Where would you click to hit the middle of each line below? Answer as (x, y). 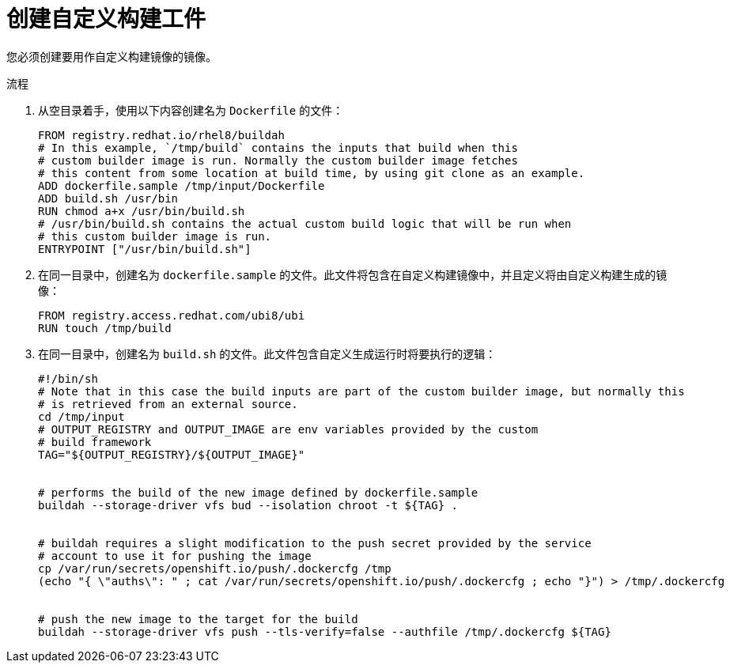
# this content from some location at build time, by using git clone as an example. (312, 173)
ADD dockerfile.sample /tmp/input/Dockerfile (182, 185)
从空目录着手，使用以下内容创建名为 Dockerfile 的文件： (191, 110)
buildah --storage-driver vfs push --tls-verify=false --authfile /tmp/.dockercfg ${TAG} (325, 631)
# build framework (95, 442)
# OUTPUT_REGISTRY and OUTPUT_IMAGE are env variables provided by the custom (288, 429)
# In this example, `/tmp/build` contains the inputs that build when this (278, 147)
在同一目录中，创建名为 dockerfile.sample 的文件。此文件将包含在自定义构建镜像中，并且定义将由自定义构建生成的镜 (353, 274)
